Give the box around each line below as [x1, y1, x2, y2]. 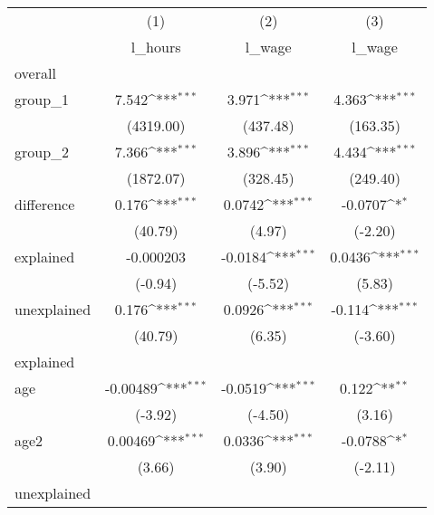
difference [14, 194, 75, 215]
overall [14, 62, 56, 83]
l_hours [130, 36, 181, 57]
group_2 [14, 141, 70, 162]
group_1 [14, 89, 70, 110]
